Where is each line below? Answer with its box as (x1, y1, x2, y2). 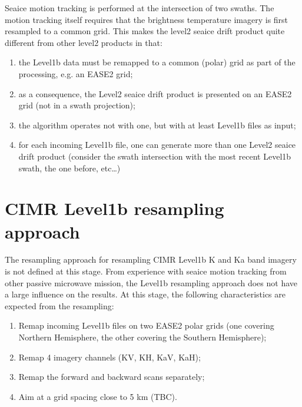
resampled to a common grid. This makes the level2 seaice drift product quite (5, 25, 285, 37)
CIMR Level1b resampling (5, 196, 224, 220)
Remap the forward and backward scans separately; (18, 370, 205, 383)
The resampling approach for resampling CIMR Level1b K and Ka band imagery (5, 253, 297, 266)
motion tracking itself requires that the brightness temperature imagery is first (5, 13, 288, 25)
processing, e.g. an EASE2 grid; (18, 67, 133, 80)
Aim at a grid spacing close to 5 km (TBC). (18, 390, 177, 402)
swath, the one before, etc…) (18, 161, 121, 174)
